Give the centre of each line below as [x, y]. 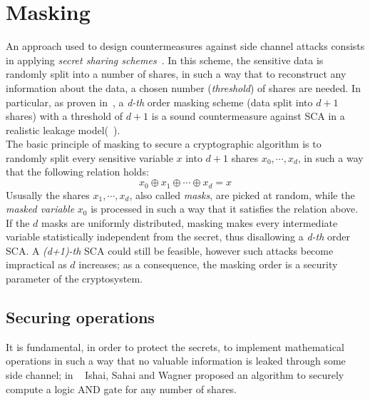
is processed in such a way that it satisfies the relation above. [225, 209]
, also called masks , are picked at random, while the [242, 194]
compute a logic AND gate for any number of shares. [122, 389]
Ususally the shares [48, 194]
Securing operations [80, 317]
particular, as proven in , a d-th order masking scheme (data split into [159, 102]
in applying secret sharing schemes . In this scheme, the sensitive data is [165, 60]
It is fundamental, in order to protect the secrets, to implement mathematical [175, 346]
